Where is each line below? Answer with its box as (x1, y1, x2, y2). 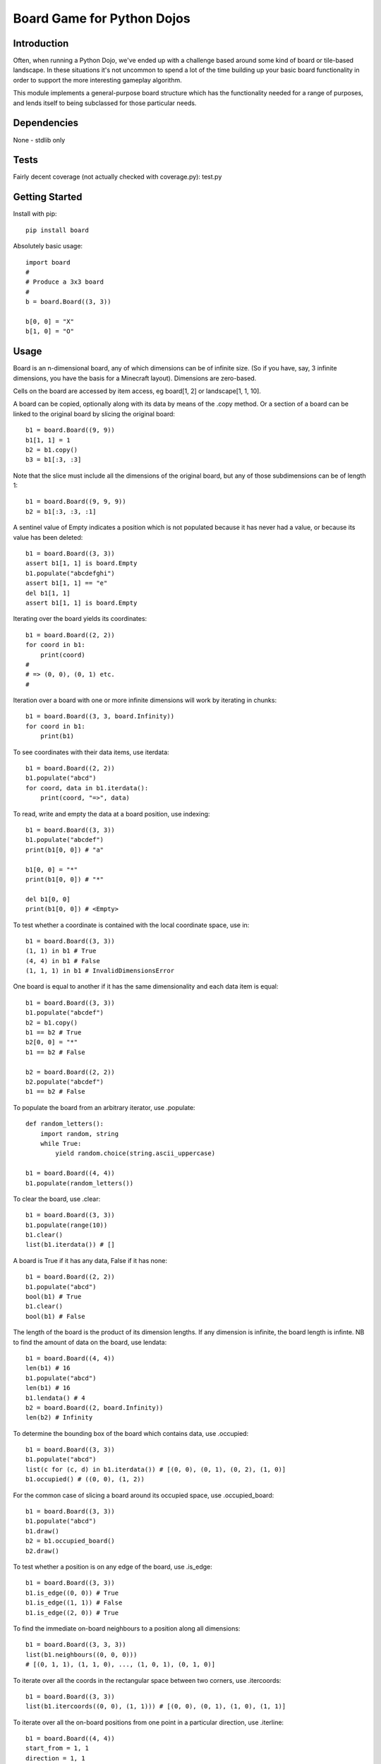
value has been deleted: (13, 533, 83, 541)
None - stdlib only (13, 135, 66, 144)
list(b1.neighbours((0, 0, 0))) (25, 1650, 138, 1658)
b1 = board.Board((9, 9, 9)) (25, 497, 126, 506)
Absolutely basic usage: (13, 242, 83, 250)
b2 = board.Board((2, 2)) (25, 1068, 116, 1076)
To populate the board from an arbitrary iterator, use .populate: (13, 1103, 195, 1111)
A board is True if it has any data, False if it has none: (13, 1256, 167, 1264)
